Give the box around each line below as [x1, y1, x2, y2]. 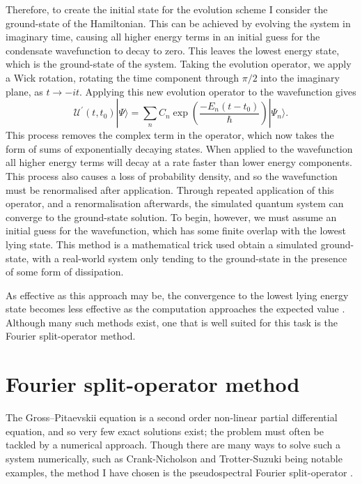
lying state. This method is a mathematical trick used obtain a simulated [6, 236, 318, 251]
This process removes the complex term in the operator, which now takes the [6, 128, 334, 142]
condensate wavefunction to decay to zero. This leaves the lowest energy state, [6, 43, 340, 57]
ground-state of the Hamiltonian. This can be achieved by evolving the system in [6, 15, 351, 30]
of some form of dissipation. [6, 264, 124, 279]
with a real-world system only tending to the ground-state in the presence [32, 250, 347, 265]
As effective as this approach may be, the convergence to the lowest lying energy [6, 287, 349, 302]
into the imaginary [260, 70, 340, 84]
